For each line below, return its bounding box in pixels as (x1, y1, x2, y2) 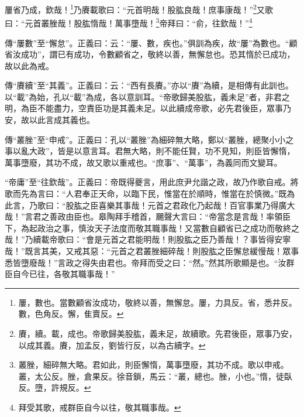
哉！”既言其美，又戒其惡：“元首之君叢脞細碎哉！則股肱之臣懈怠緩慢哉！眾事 (5, 245, 299, 257)
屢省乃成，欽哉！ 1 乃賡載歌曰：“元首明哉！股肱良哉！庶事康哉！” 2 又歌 (5, 2, 273, 15)
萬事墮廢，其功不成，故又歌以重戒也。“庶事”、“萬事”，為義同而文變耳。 (5, 156, 282, 168)
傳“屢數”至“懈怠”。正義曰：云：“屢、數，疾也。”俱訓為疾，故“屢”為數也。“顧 (5, 36, 298, 49)
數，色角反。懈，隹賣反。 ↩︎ (18, 307, 124, 320)
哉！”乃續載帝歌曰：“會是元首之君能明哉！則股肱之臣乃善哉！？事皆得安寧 (5, 233, 291, 245)
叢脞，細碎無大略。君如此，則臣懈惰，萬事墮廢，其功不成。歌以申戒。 (18, 358, 289, 371)
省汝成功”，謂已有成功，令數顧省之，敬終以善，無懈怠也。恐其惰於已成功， (5, 48, 295, 60)
